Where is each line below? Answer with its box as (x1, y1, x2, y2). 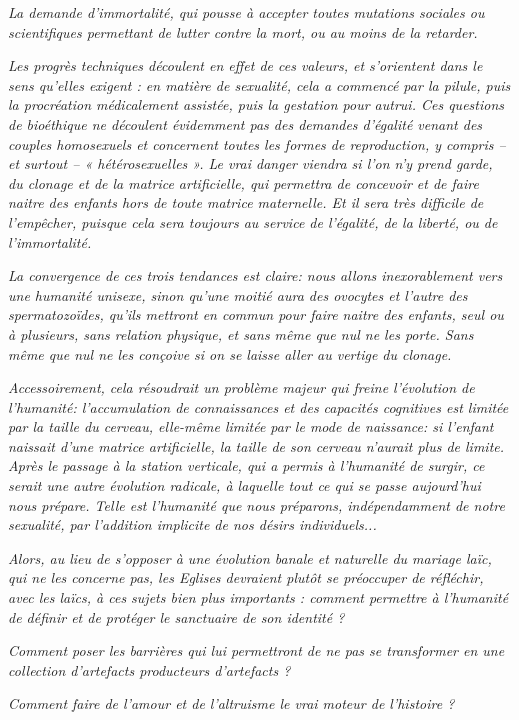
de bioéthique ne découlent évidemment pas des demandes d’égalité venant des (8, 113, 483, 134)
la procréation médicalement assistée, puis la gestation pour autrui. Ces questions (8, 94, 504, 115)
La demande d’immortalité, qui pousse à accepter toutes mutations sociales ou (8, 2, 485, 22)
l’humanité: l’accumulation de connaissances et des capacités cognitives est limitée (8, 396, 509, 417)
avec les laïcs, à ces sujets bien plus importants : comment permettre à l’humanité (8, 587, 509, 608)
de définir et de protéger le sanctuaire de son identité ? (8, 606, 345, 627)
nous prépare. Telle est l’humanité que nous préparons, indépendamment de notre (8, 494, 505, 515)
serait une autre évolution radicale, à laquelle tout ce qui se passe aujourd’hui (8, 475, 481, 496)
